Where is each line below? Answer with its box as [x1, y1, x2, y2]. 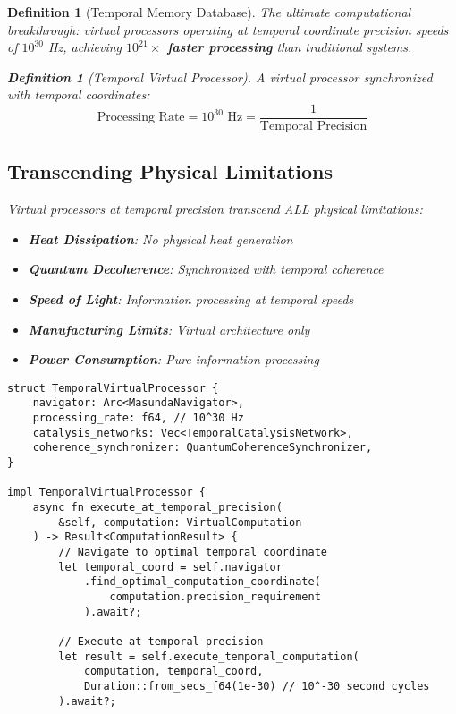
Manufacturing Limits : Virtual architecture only [28, 319, 310, 338]
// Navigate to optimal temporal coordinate [58, 546, 327, 559]
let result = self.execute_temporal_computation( [58, 650, 359, 663]
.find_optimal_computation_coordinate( [83, 575, 321, 589]
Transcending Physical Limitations [7, 157, 334, 185]
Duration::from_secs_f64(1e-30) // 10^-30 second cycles [83, 679, 430, 693]
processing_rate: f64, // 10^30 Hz [32, 412, 244, 425]
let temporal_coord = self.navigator [58, 560, 283, 574]
